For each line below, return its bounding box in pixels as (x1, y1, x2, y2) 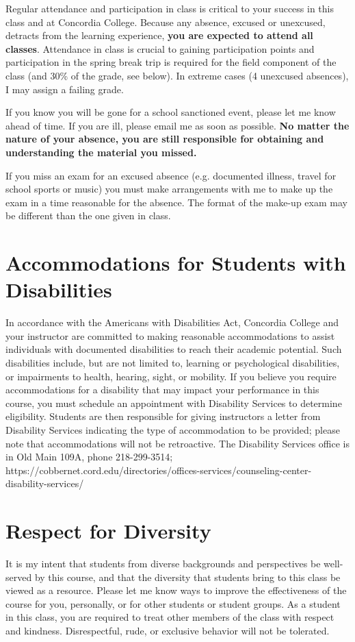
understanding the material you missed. (5, 145, 197, 159)
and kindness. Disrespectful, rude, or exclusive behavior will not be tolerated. (5, 624, 330, 638)
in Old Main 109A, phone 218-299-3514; (5, 449, 173, 464)
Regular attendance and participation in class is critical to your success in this (5, 1, 334, 15)
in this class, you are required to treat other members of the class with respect (5, 610, 334, 624)
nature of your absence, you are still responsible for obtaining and (5, 132, 324, 146)
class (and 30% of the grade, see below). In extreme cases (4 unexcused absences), (5, 68, 349, 82)
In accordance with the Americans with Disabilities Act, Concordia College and (5, 315, 339, 330)
